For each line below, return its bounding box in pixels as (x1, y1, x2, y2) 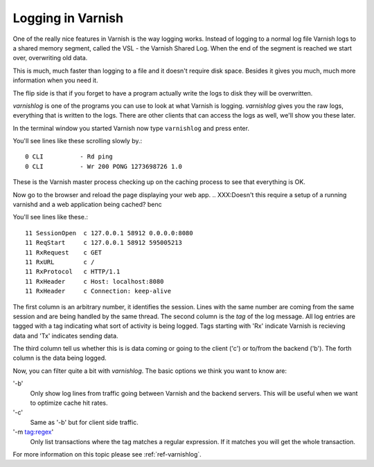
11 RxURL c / (25, 258, 95, 266)
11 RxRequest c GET (25, 248, 103, 256)
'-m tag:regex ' (12, 428, 54, 436)
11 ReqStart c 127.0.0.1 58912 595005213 (25, 239, 183, 247)
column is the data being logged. (12, 354, 107, 363)
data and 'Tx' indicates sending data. (12, 331, 118, 340)
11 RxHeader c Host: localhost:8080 (25, 277, 164, 285)
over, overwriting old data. (12, 54, 88, 62)
